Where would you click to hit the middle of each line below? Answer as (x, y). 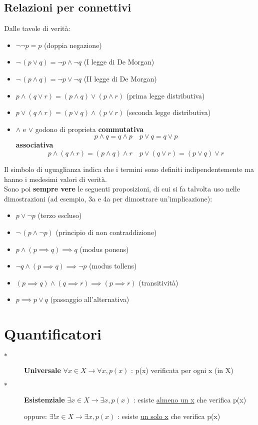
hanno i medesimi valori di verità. (55, 179)
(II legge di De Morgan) (120, 78)
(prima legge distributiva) (165, 95)
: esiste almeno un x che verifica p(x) (190, 399)
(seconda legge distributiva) (168, 112)
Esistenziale (44, 399)
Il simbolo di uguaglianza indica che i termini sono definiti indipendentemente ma (129, 169)
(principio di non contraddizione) (106, 232)
